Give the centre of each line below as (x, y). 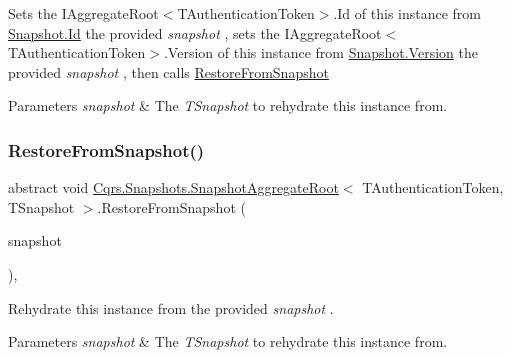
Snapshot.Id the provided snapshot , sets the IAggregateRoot (195, 32)
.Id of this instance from (407, 13)
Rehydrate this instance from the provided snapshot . (171, 307)
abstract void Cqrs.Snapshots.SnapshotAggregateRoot (173, 187)
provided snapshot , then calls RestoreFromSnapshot (168, 71)
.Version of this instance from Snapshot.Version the (320, 52)
